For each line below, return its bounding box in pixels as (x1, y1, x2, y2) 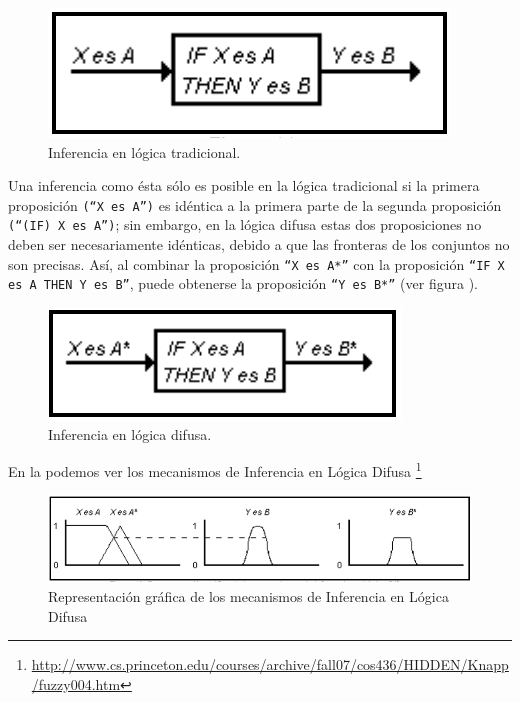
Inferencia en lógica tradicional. (48, 141, 241, 162)
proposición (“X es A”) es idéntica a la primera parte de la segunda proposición (8, 194, 502, 215)
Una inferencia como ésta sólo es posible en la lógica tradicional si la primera (8, 175, 480, 196)
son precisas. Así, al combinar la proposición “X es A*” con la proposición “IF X (8, 253, 505, 274)
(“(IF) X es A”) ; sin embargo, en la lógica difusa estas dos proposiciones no (8, 214, 482, 235)
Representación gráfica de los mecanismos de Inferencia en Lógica (48, 585, 449, 606)
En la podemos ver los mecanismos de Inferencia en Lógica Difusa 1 (8, 458, 422, 481)
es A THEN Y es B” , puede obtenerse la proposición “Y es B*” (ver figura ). (8, 273, 478, 294)
